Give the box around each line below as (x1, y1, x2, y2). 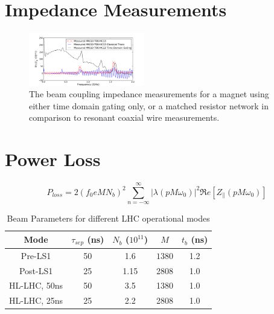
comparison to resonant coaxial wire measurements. (29, 111, 220, 124)
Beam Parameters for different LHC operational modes (7, 212, 210, 225)
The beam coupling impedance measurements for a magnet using (29, 88, 269, 100)
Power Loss (5, 147, 101, 171)
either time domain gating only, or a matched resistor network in (29, 99, 269, 112)
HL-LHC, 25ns (9, 294, 63, 307)
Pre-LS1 (21, 249, 51, 261)
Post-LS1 (19, 264, 53, 277)
